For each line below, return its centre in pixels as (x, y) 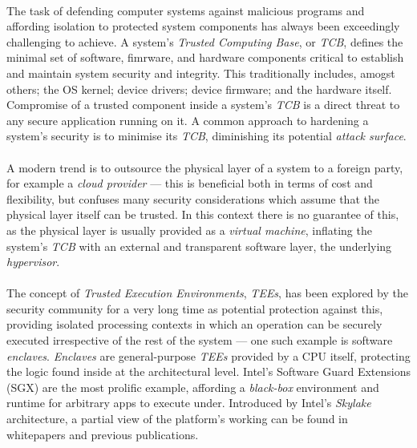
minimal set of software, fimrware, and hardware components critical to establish (205, 57)
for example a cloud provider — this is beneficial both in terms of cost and (190, 183)
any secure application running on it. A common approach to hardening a (188, 120)
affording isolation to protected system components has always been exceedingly (203, 26)
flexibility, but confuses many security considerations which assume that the (193, 198)
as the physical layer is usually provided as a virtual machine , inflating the (189, 230)
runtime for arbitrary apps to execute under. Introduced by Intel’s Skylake (189, 403)
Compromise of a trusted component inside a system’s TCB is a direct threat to (203, 105)
